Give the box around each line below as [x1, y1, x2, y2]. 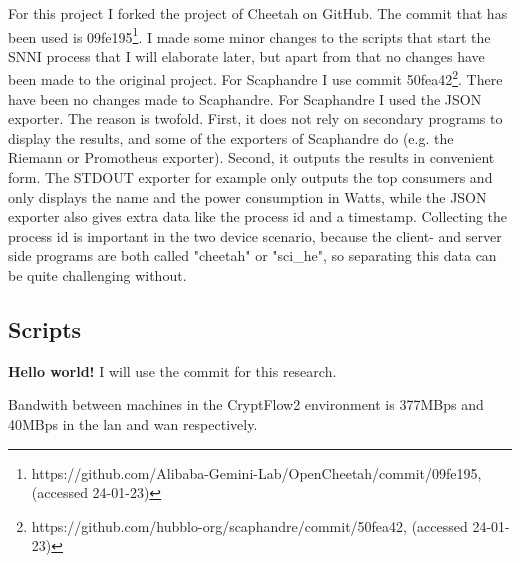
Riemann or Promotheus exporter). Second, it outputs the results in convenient [8, 147, 495, 168]
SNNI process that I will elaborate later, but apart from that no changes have [8, 45, 485, 66]
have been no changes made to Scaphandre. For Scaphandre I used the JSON [8, 88, 482, 109]
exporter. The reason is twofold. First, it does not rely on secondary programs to [8, 108, 503, 129]
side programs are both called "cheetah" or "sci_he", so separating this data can [8, 245, 497, 266]
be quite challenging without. [8, 265, 187, 286]
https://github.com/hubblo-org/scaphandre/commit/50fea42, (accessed [31, 515, 468, 536]
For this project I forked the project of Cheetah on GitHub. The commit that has [8, 3, 508, 23]
